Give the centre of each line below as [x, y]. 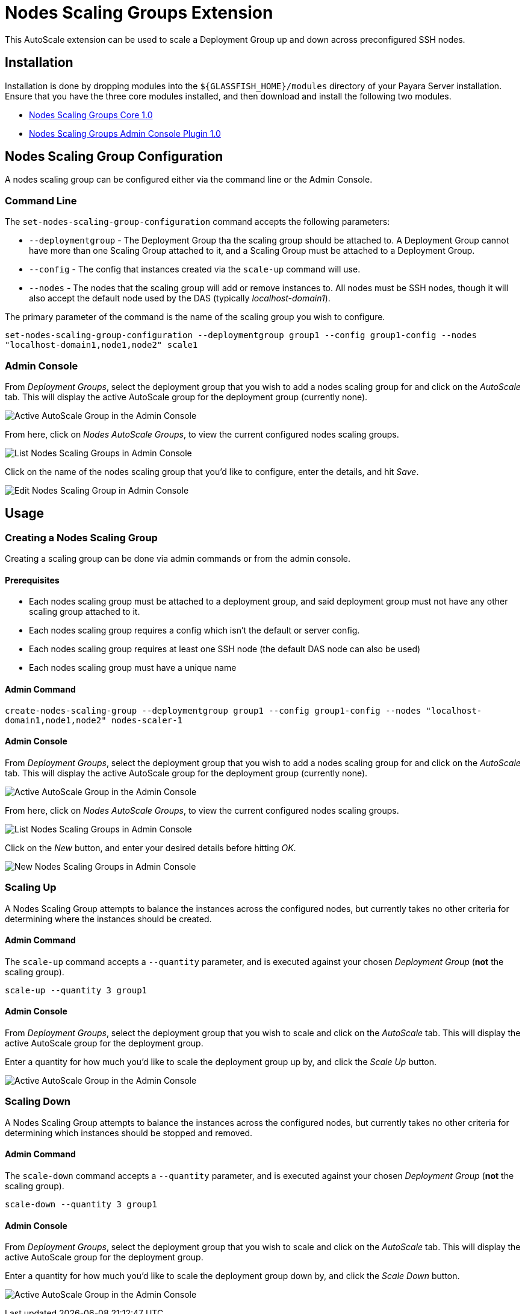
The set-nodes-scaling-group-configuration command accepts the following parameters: [197, 222]
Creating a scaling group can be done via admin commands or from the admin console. [178, 559]
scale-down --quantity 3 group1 [81, 1204]
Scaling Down [38, 1102]
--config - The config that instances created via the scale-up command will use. [195, 269]
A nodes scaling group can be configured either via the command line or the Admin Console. [189, 180]
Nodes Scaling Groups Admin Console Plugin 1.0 [125, 133]
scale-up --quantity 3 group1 [76, 990]
